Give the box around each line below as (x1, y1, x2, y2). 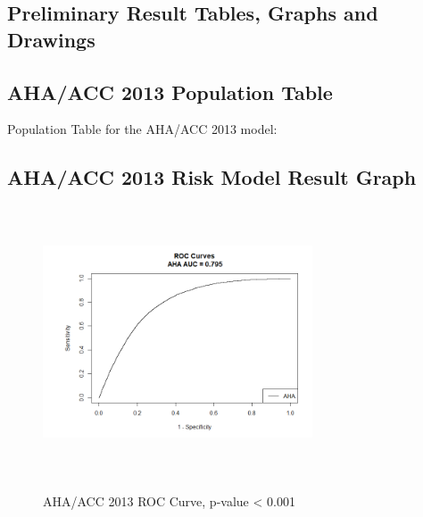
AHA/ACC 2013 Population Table (7, 78, 333, 105)
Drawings (7, 25, 95, 53)
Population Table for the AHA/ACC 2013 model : (7, 120, 278, 138)
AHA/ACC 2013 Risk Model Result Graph (7, 163, 417, 191)
